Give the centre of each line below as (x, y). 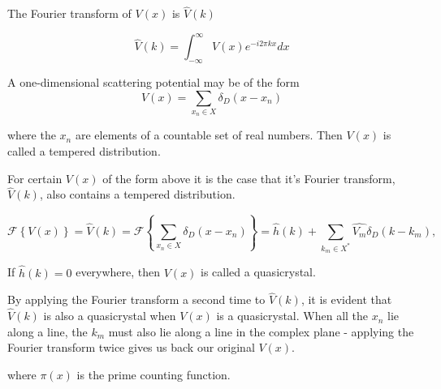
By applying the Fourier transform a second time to (136, 299)
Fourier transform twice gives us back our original (131, 347)
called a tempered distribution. (84, 151)
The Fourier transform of (69, 13)
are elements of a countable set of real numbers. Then (209, 135)
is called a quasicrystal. (258, 272)
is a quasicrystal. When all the (292, 316)
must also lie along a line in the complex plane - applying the (261, 331)
